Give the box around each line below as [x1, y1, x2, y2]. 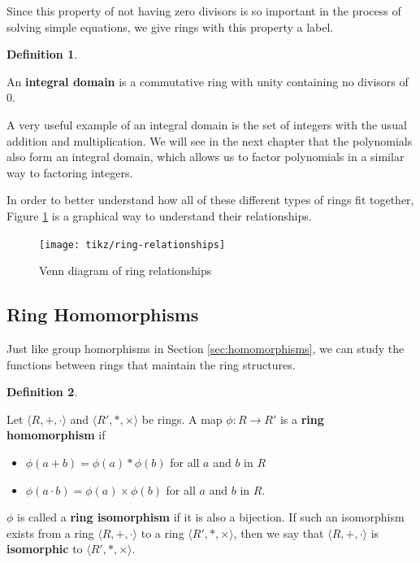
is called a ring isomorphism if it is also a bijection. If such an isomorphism [17, 508, 405, 526]
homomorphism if [6, 426, 106, 443]
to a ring [141, 524, 184, 541]
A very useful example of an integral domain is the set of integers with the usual [6, 116, 407, 133]
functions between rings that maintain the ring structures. [6, 356, 296, 373]
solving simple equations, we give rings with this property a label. [6, 18, 334, 35]
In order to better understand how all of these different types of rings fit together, [6, 191, 414, 208]
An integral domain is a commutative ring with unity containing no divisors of [6, 72, 409, 89]
